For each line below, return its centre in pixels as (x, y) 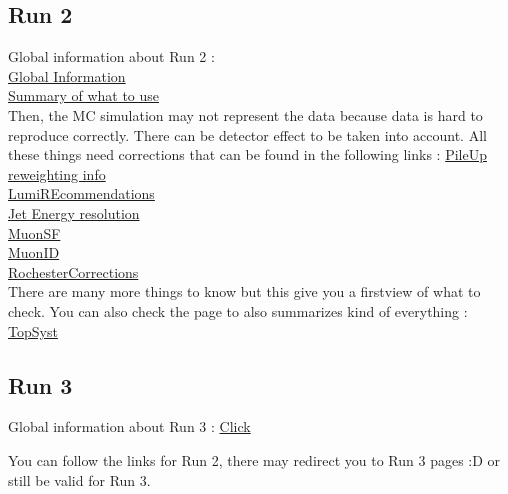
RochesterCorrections (73, 271)
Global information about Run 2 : (111, 56)
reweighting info (57, 173)
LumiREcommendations (81, 193)
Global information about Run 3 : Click (129, 426)
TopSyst (33, 330)
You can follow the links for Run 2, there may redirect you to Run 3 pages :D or (254, 459)
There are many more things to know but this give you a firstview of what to (244, 291)
